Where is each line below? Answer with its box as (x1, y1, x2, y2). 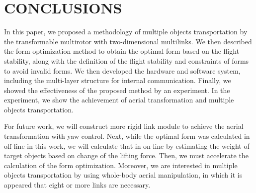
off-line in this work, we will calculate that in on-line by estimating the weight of (4, 140, 250, 151)
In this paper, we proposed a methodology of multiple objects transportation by (4, 26, 248, 37)
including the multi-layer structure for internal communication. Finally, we (4, 75, 231, 86)
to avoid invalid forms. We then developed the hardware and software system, (4, 65, 241, 76)
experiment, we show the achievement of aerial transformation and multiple (4, 95, 234, 105)
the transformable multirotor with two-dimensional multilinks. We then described (4, 36, 252, 46)
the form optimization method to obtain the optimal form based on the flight (4, 46, 240, 56)
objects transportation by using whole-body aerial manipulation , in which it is (4, 170, 243, 180)
